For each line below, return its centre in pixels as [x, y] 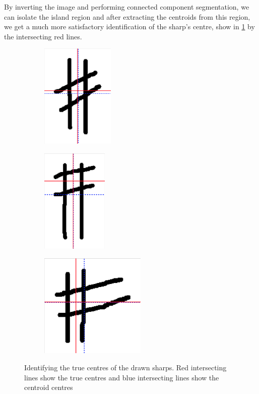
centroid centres [49, 387]
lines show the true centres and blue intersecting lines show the [122, 377]
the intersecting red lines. [43, 36]
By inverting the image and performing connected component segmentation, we [127, 7]
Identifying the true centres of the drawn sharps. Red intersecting [125, 368]
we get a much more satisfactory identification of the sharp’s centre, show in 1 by [129, 26]
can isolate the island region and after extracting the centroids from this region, [127, 16]
